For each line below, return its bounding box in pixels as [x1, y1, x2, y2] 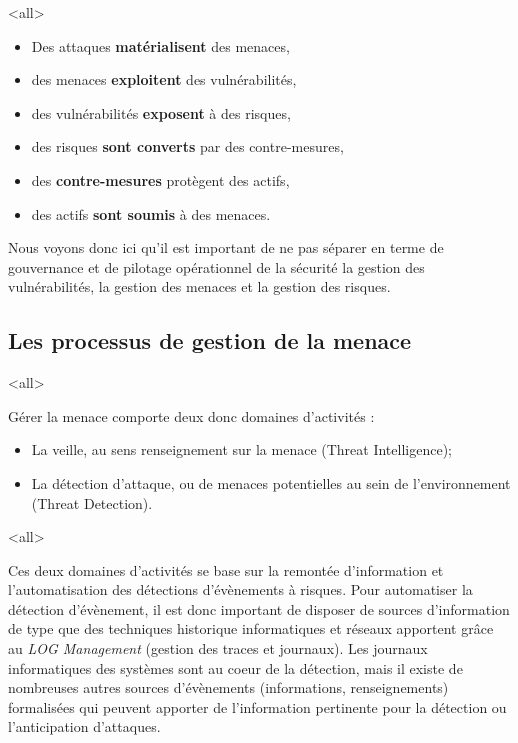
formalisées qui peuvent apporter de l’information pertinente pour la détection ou [8, 696, 507, 717]
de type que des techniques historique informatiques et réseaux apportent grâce [8, 618, 494, 639]
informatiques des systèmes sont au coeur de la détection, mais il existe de [8, 657, 463, 678]
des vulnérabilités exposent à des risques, [31, 102, 291, 123]
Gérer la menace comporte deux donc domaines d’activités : [8, 405, 375, 426]
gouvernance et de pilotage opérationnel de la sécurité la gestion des [8, 256, 425, 277]
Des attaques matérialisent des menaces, [31, 35, 290, 56]
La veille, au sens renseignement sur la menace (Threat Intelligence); [31, 439, 452, 460]
